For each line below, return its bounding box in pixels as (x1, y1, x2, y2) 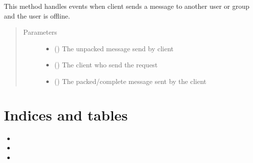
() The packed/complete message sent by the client (54, 76, 207, 86)
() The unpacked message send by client (54, 43, 174, 53)
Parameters (23, 27, 57, 37)
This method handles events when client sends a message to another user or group (4, 1, 250, 11)
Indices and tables (4, 104, 128, 124)
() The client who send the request (54, 60, 158, 70)
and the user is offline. (4, 10, 70, 20)
